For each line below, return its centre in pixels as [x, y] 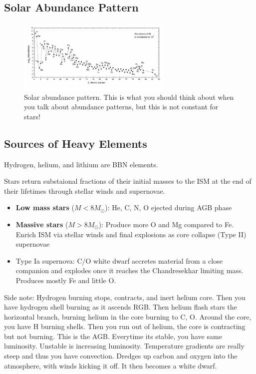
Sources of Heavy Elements [76, 143]
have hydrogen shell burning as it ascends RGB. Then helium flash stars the [121, 307]
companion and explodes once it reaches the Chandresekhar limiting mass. [129, 270]
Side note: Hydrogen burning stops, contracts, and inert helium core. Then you [125, 297]
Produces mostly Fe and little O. [66, 280]
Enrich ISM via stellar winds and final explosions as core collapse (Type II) [131, 234]
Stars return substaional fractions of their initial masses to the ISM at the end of [128, 181]
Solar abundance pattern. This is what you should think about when [129, 97]
